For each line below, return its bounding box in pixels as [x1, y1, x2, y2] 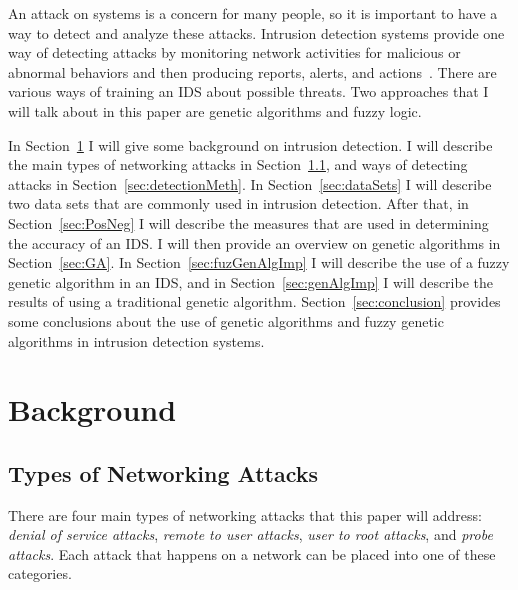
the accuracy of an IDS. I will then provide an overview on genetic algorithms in [8, 232, 501, 253]
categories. [8, 563, 72, 584]
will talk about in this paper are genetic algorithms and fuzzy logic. [8, 100, 422, 121]
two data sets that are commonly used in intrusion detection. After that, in [8, 193, 469, 214]
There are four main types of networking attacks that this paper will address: [8, 504, 482, 525]
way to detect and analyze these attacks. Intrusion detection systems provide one [8, 22, 505, 43]
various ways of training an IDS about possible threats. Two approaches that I [8, 81, 489, 102]
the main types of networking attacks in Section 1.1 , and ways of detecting [8, 154, 468, 175]
